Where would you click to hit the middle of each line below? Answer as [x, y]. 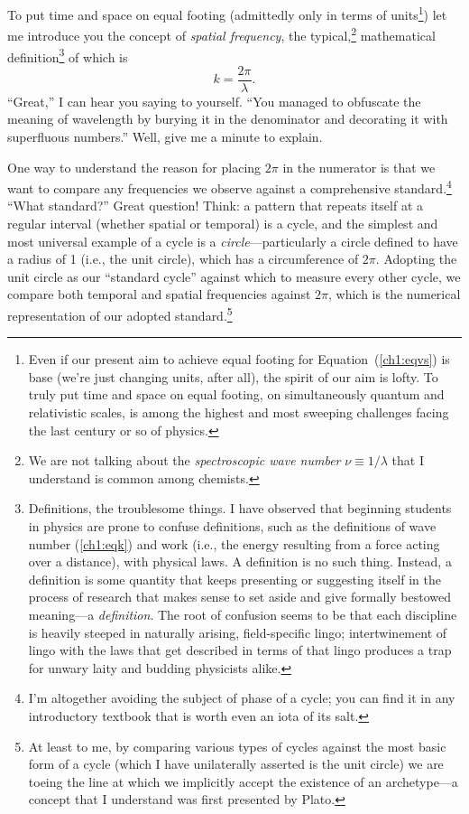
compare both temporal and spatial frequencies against [159, 294]
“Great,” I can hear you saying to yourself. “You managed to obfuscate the [214, 101]
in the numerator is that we [359, 167]
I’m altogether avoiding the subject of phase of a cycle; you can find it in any [242, 698]
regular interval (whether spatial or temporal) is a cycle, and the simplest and [223, 224]
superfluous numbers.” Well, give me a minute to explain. [165, 136]
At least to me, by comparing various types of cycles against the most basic [237, 746]
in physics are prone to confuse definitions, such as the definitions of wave [232, 526]
